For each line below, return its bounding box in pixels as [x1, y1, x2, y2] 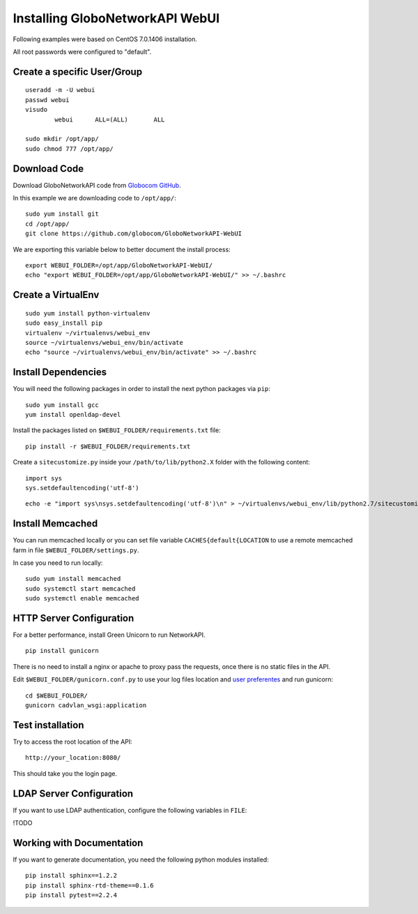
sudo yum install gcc [25, 401, 99, 408]
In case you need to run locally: [13, 559, 103, 567]
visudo [25, 105, 48, 114]
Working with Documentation [13, 836, 144, 848]
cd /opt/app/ [25, 220, 70, 228]
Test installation [13, 719, 84, 731]
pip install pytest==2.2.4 [25, 891, 118, 899]
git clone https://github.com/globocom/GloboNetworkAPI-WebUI [25, 230, 242, 237]
